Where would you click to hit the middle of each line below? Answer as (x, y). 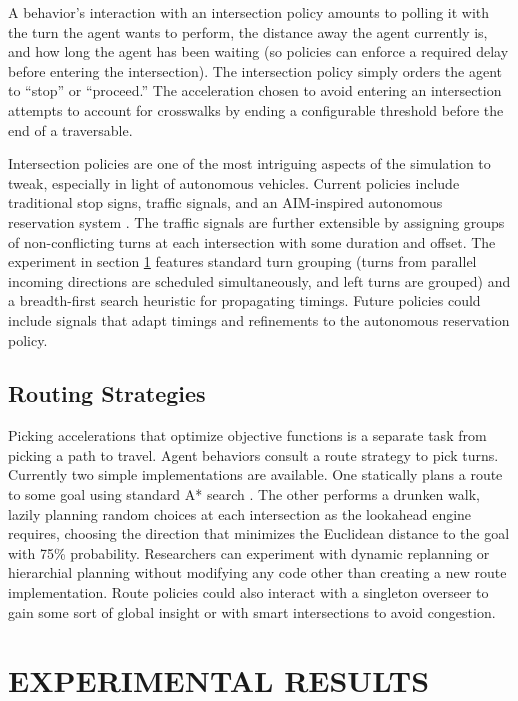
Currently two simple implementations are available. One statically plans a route (255, 474)
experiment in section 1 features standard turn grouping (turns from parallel (242, 261)
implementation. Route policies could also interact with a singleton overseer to (248, 592)
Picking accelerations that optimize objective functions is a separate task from (247, 435)
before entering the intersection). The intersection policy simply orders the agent (255, 70)
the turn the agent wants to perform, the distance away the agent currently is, (248, 31)
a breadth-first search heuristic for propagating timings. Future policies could (244, 300)
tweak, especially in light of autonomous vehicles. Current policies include (234, 182)
